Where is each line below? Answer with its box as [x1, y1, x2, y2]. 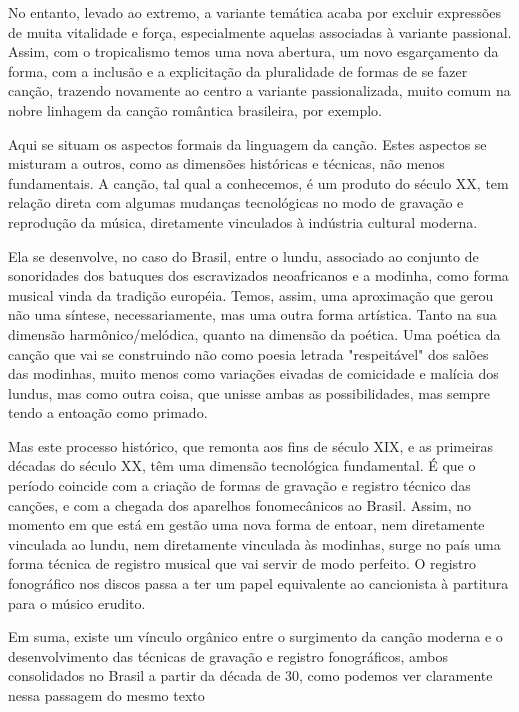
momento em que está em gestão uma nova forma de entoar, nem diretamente [8, 514, 485, 535]
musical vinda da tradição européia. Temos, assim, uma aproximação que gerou [8, 284, 494, 305]
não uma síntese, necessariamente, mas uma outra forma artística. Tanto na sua [8, 304, 497, 325]
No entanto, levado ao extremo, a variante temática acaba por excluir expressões [8, 2, 502, 22]
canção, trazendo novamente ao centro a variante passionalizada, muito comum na [8, 80, 511, 101]
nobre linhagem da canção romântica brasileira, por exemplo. [8, 99, 383, 120]
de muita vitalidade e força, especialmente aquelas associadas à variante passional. [8, 21, 512, 42]
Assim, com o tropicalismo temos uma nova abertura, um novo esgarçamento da [8, 41, 499, 62]
